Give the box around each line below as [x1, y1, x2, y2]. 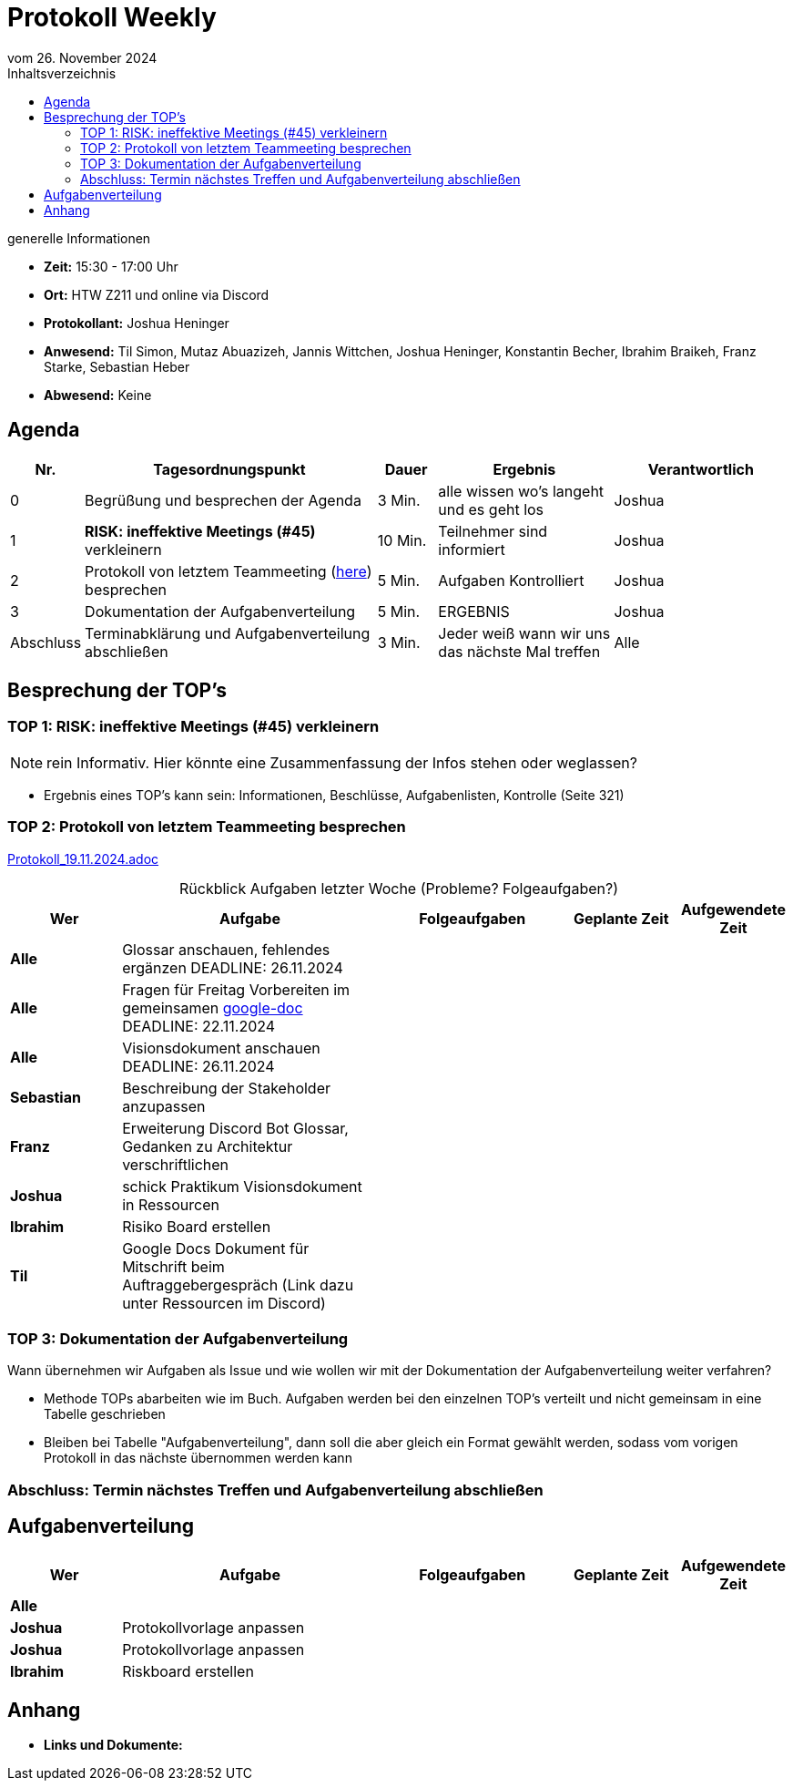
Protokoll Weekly [7, 2, 217, 33]
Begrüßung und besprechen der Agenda [85, 490, 361, 509]
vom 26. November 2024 [7, 49, 158, 66]
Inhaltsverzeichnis [7, 65, 117, 81]
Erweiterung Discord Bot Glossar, [122, 1118, 349, 1137]
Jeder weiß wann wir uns [438, 623, 611, 642]
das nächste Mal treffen [438, 642, 601, 661]
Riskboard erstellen [122, 1661, 254, 1680]
